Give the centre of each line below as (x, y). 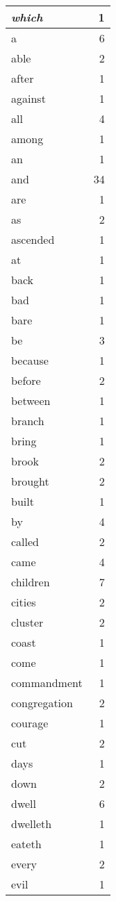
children (31, 582)
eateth (26, 844)
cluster (27, 622)
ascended (33, 239)
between (31, 400)
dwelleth (32, 824)
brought (30, 481)
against (28, 98)
